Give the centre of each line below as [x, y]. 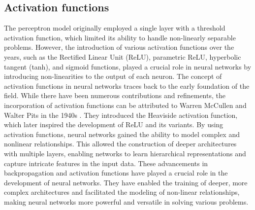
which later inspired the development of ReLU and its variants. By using [114, 124]
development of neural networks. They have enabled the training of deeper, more [126, 182]
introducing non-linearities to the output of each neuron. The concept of [113, 76]
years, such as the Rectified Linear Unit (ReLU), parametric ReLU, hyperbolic [123, 56]
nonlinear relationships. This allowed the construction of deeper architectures [120, 144]
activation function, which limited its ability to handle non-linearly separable [120, 37]
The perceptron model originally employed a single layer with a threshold [115, 28]
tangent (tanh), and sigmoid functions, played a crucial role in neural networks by [128, 66]
